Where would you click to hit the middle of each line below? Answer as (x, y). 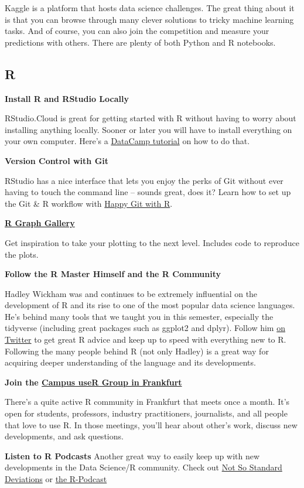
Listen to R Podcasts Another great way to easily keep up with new (132, 455)
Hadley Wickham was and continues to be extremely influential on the (131, 293)
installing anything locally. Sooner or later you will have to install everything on (148, 129)
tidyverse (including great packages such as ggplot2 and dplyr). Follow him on (145, 328)
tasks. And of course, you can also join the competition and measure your (137, 31)
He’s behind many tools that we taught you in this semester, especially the (139, 316)
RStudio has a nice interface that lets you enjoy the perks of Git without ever (144, 180)
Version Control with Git (57, 160)
